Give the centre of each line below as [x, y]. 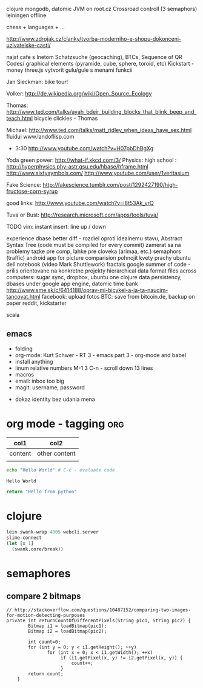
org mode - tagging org [65, 424]
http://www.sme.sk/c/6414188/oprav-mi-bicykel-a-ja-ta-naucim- [87, 290]
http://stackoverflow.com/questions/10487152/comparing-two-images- [102, 610]
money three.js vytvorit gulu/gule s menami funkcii [69, 70]
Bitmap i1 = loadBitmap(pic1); [68, 626]
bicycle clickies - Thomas [66, 118]
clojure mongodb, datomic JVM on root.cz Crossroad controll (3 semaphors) [102, 9]
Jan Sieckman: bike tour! [37, 82]
